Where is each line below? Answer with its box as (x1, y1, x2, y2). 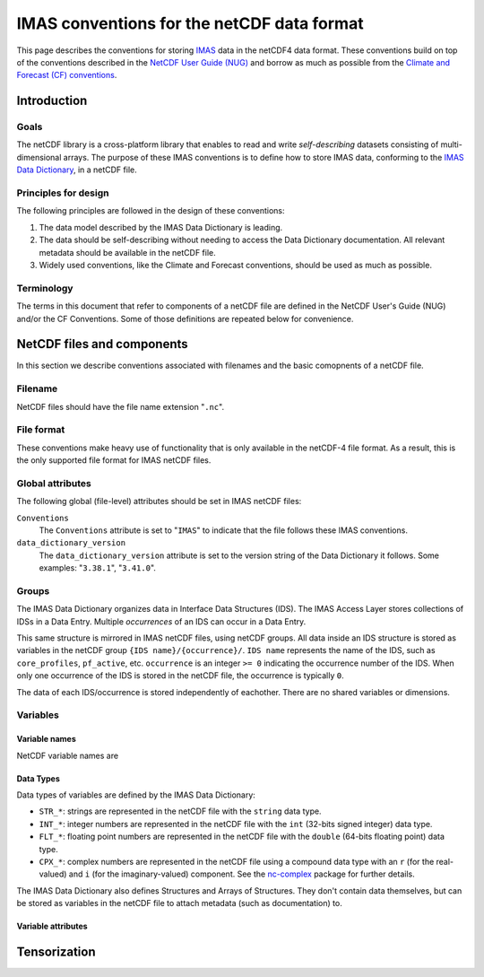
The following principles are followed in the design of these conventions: (16, 205, 286, 216)
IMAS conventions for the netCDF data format (16, 13, 364, 33)
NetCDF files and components (16, 336, 188, 352)
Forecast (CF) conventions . (16, 70, 117, 81)
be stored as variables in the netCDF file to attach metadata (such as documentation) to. (16, 898, 342, 909)
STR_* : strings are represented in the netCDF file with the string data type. (39, 806, 322, 816)
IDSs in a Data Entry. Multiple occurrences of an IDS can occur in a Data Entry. (16, 615, 307, 627)
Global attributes (16, 476, 91, 489)
